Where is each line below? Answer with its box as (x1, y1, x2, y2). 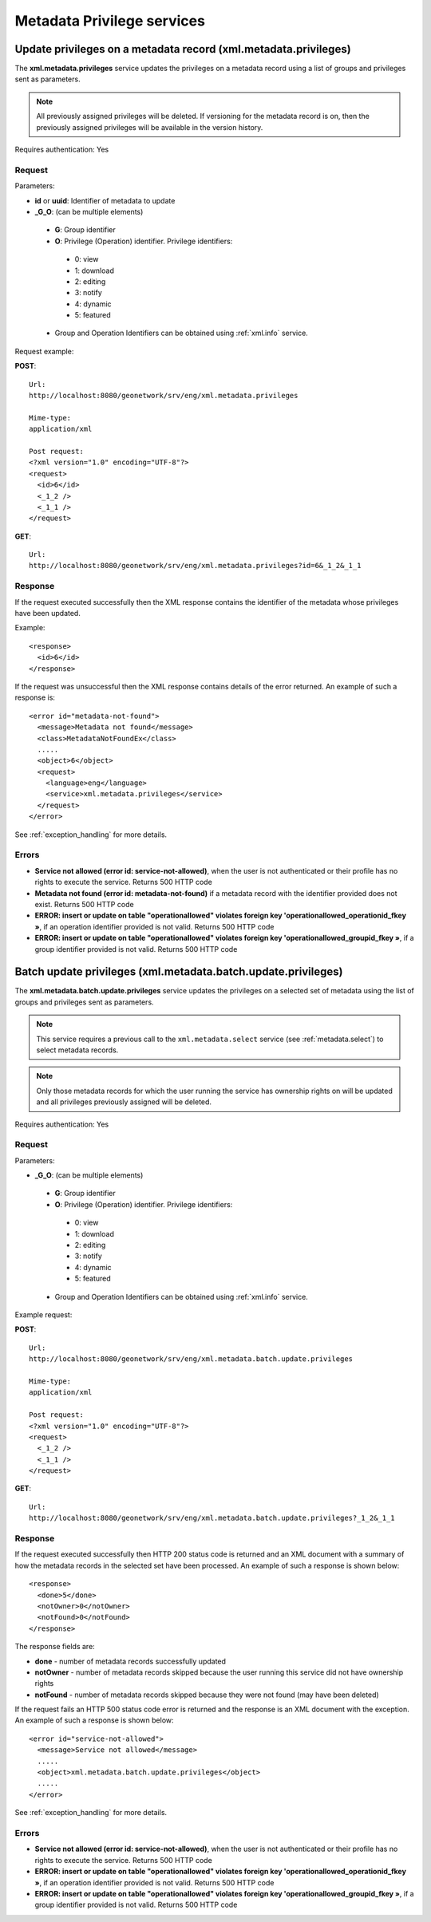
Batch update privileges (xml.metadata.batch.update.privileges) (14, 965, 343, 979)
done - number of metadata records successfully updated (34, 1656, 227, 1666)
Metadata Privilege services (14, 12, 205, 30)
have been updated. (14, 609, 81, 618)
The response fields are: (14, 1642, 95, 1652)
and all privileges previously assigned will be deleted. (36, 1097, 212, 1107)
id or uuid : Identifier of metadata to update (34, 195, 176, 205)
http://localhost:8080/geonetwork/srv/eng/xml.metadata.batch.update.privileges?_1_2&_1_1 (29, 1514, 395, 1523)
